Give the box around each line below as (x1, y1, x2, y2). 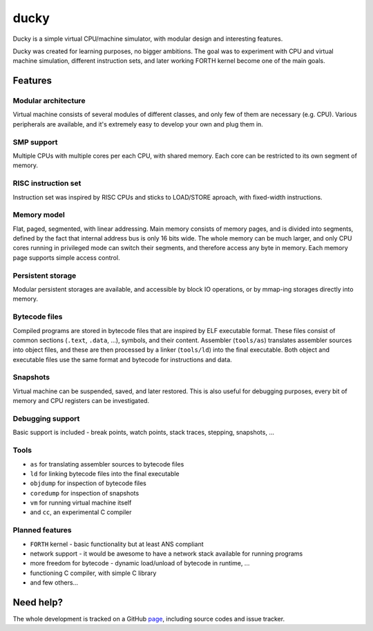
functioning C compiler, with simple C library (30, 569, 157, 577)
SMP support (12, 137, 58, 147)
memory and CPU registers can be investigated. (12, 397, 150, 405)
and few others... (30, 578, 79, 587)
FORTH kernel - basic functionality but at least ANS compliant (30, 540, 204, 548)
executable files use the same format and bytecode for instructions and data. (12, 355, 233, 364)
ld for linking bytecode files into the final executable (30, 469, 180, 478)
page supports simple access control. (12, 253, 120, 262)
